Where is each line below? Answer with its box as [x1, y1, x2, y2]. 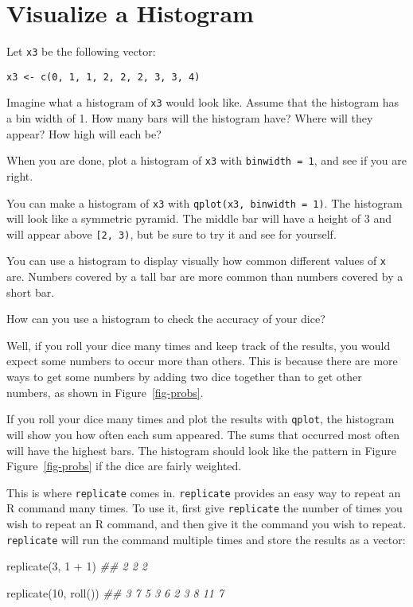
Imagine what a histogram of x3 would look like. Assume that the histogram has [6, 94, 399, 111]
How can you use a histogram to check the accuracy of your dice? [6, 310, 325, 327]
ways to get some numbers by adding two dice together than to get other [6, 368, 362, 385]
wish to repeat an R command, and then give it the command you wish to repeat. [6, 516, 407, 531]
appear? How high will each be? [6, 125, 162, 142]
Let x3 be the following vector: [6, 43, 156, 60]
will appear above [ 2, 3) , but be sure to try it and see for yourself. [6, 225, 337, 242]
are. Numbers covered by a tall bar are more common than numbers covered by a [6, 268, 403, 285]
